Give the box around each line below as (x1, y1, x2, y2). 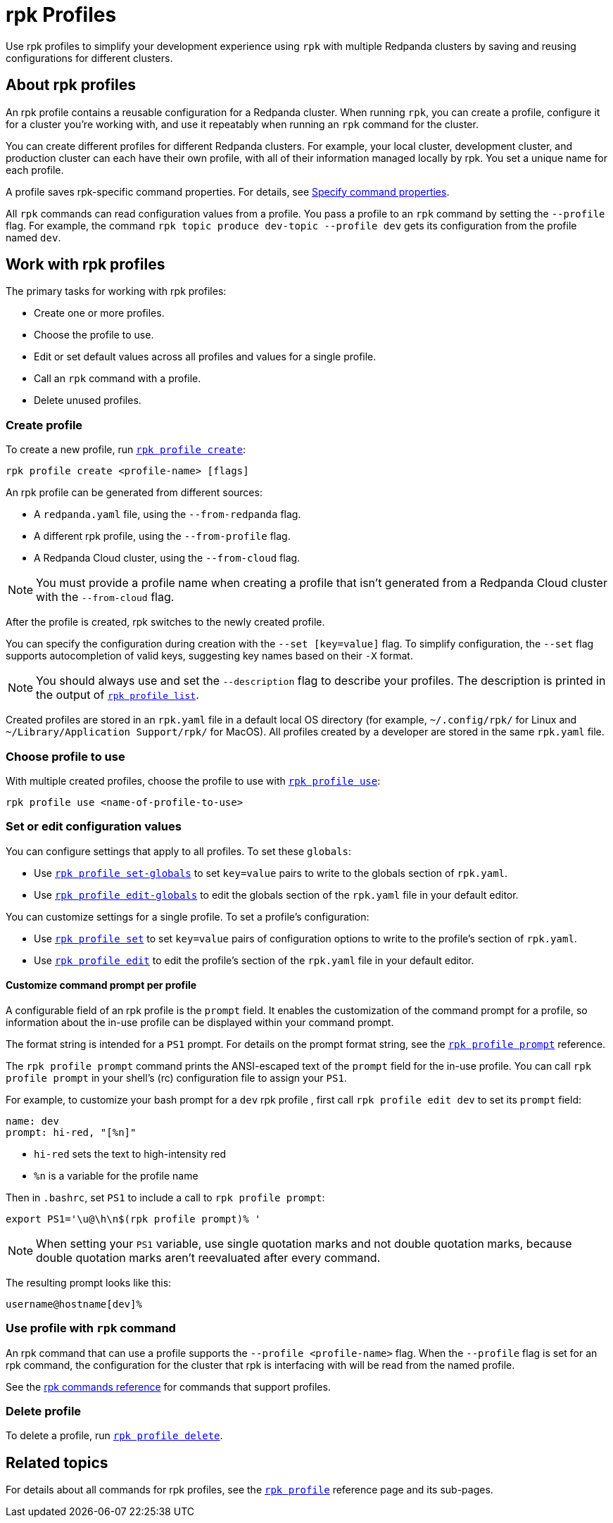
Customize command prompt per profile (6, 979, 197, 992)
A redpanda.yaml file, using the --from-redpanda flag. (34, 508, 301, 521)
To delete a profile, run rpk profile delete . (6, 1429, 223, 1442)
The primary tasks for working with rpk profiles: (6, 285, 227, 298)
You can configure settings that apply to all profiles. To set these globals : (6, 845, 352, 857)
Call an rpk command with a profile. (34, 372, 201, 385)
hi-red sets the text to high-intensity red (34, 1147, 227, 1160)
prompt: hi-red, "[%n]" (6, 1126, 137, 1138)
